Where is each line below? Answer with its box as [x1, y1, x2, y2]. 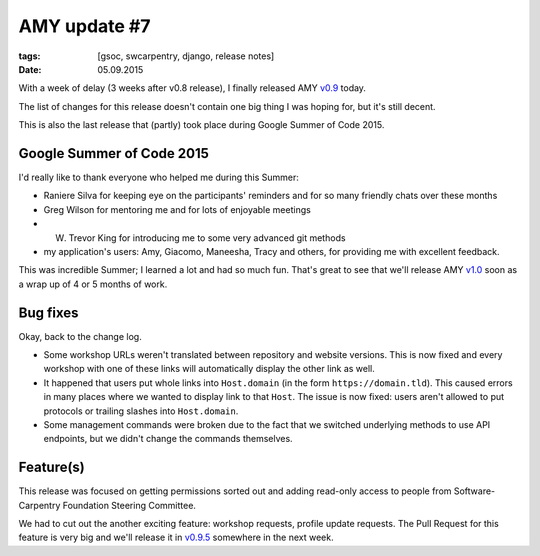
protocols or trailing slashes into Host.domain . [43, 405, 239, 417]
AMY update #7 [18, 15, 151, 37]
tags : [18, 50, 41, 62]
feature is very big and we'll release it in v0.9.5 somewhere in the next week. [18, 531, 334, 544]
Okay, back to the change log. [18, 330, 142, 342]
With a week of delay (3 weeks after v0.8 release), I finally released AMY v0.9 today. [18, 82, 367, 94]
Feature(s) [18, 459, 85, 476]
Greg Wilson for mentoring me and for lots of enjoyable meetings [43, 203, 312, 215]
